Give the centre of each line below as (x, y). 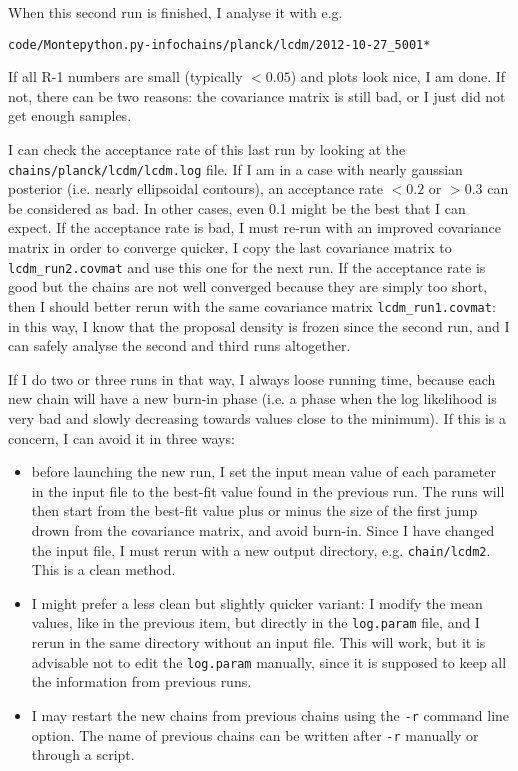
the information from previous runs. (141, 681)
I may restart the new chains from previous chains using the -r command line (270, 714)
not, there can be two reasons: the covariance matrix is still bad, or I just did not (257, 95)
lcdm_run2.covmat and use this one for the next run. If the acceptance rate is (247, 266)
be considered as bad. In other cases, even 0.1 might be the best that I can (237, 207)
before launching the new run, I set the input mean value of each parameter (263, 471)
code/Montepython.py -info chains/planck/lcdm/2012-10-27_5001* (219, 44)
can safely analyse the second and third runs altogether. (179, 345)
